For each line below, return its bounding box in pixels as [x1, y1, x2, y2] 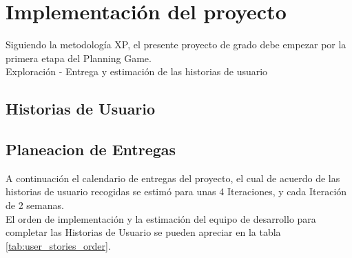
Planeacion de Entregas [6, 139, 176, 160]
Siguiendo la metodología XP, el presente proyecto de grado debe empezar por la [6, 37, 346, 52]
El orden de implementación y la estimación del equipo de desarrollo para [6, 211, 316, 226]
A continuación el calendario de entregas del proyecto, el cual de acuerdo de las [6, 170, 340, 185]
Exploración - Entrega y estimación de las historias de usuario [6, 64, 268, 79]
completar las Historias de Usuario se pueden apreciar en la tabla [6, 225, 281, 239]
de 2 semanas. [6, 198, 64, 212]
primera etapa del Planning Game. [6, 50, 152, 65]
